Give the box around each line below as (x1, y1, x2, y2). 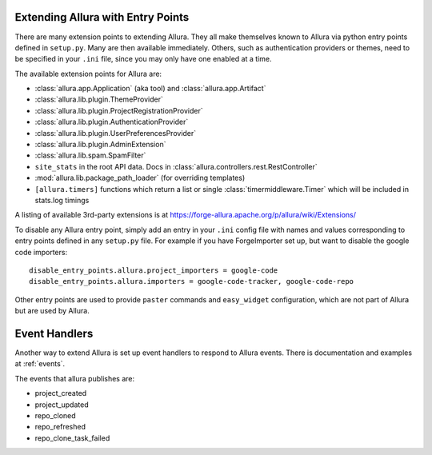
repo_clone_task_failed (34, 433, 110, 443)
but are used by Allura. (14, 306, 90, 316)
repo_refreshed (34, 422, 86, 432)
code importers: (14, 247, 68, 257)
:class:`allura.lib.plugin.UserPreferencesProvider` (34, 128, 197, 138)
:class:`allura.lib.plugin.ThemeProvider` (34, 94, 163, 104)
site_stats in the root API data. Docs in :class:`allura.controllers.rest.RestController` (34, 162, 318, 171)
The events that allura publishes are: (14, 373, 135, 383)
